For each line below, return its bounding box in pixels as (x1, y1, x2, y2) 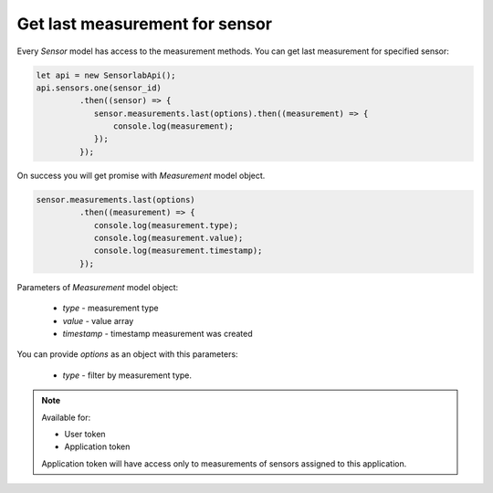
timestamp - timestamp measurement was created (62, 328, 253, 339)
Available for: (41, 412, 91, 423)
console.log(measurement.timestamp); (93, 246, 263, 256)
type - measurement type (62, 302, 159, 314)
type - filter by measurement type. (62, 370, 192, 381)
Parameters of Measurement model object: (16, 281, 179, 292)
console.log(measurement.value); (93, 233, 244, 244)
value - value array (62, 315, 134, 326)
